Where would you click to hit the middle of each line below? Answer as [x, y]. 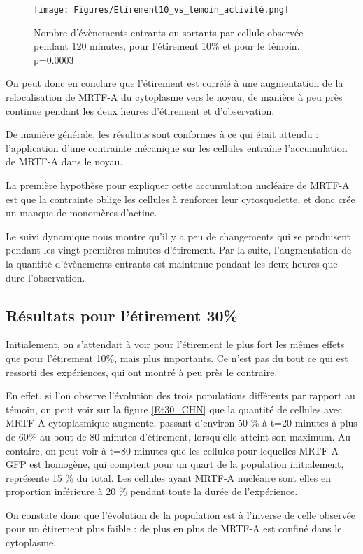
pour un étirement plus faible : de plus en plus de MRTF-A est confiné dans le [174, 528]
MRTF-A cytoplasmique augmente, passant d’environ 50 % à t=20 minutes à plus [181, 423]
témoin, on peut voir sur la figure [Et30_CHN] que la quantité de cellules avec [174, 409]
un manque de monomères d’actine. [81, 213]
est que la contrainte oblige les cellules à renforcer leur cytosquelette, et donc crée [180, 199]
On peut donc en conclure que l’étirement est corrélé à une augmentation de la [175, 83]
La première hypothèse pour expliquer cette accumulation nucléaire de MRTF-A [178, 185]
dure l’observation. [45, 277]
